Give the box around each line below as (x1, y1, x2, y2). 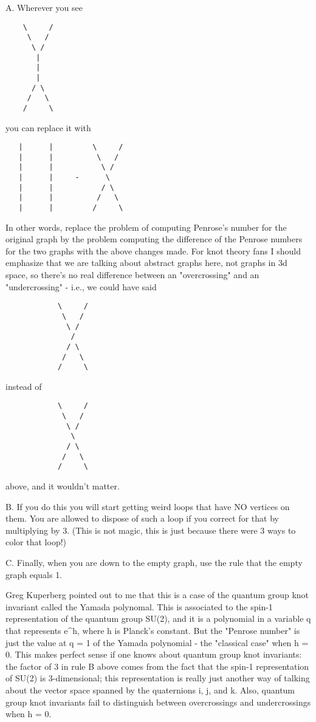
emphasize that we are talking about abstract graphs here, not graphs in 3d (5, 256, 287, 269)
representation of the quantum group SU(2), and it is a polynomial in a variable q (5, 612, 311, 625)
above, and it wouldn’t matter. (5, 480, 120, 492)
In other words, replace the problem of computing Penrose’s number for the (5, 220, 287, 233)
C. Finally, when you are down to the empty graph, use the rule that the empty (5, 556, 303, 568)
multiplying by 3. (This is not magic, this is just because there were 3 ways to (5, 523, 296, 536)
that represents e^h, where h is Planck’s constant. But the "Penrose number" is (5, 624, 300, 636)
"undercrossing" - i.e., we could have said (5, 280, 157, 293)
